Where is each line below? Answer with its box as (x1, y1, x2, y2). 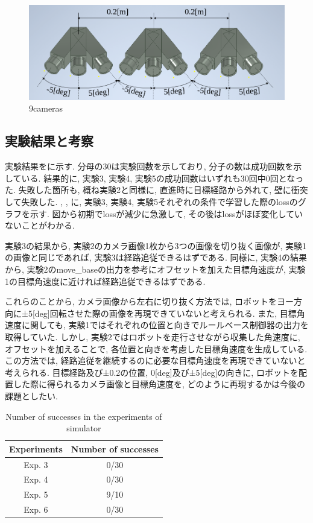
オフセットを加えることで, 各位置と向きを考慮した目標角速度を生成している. (5, 342, 308, 355)
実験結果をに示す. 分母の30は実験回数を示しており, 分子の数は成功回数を (5, 160, 294, 173)
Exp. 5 (24, 488, 48, 501)
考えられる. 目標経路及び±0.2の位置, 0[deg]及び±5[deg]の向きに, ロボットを (5, 366, 299, 378)
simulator (66, 422, 101, 434)
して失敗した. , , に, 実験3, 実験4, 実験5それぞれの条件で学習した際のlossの (5, 195, 298, 208)
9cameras (29, 102, 63, 115)
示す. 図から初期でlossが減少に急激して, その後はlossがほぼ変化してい (30, 207, 303, 220)
